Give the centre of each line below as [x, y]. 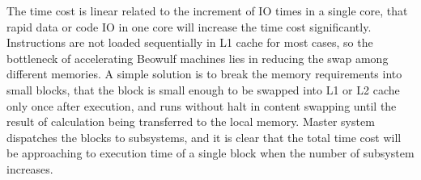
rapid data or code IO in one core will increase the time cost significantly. [189, 26]
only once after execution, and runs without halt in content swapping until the [202, 105]
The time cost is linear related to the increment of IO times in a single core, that [207, 10]
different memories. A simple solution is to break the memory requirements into [204, 74]
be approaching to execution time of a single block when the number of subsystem [210, 153]
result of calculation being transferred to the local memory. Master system [191, 121]
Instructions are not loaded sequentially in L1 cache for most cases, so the [190, 42]
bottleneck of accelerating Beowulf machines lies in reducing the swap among [198, 58]
